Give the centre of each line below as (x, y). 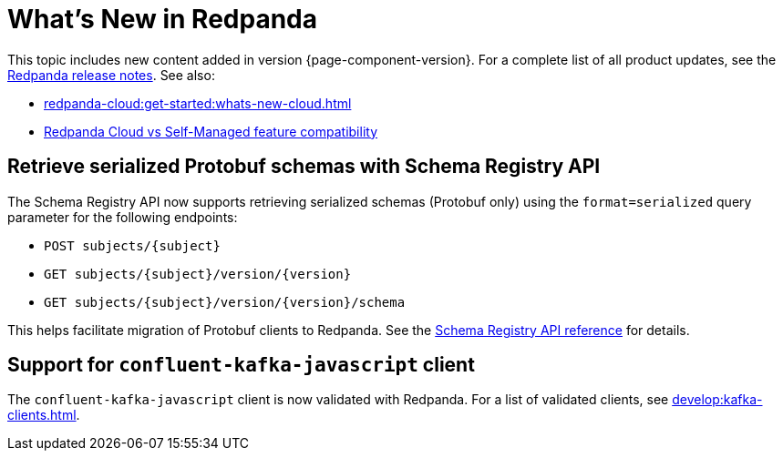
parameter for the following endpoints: (123, 217)
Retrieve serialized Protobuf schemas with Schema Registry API (304, 167)
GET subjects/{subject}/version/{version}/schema (225, 302)
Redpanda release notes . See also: (111, 75)
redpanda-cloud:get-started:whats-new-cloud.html (198, 103)
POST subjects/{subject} (132, 245)
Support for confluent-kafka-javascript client (241, 365)
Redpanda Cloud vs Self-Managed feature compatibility (211, 131)
